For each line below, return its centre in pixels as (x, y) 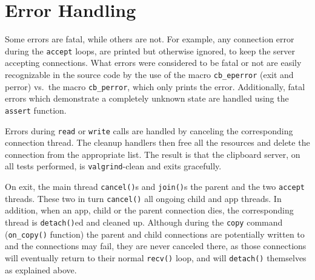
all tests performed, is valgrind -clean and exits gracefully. (113, 166)
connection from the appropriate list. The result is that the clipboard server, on (153, 154)
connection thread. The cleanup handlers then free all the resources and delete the (157, 142)
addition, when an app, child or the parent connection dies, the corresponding (149, 210)
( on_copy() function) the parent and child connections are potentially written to (155, 234)
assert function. (36, 110)
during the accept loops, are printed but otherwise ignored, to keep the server (150, 50)
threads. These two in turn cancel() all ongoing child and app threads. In (143, 198)
